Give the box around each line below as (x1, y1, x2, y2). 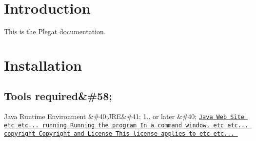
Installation (4, 55, 82, 75)
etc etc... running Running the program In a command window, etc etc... (4, 121, 249, 129)
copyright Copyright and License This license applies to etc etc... (4, 130, 235, 137)
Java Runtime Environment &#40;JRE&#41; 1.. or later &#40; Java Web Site (4, 111, 244, 121)
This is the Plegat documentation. (4, 26, 106, 37)
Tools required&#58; (4, 88, 112, 103)
